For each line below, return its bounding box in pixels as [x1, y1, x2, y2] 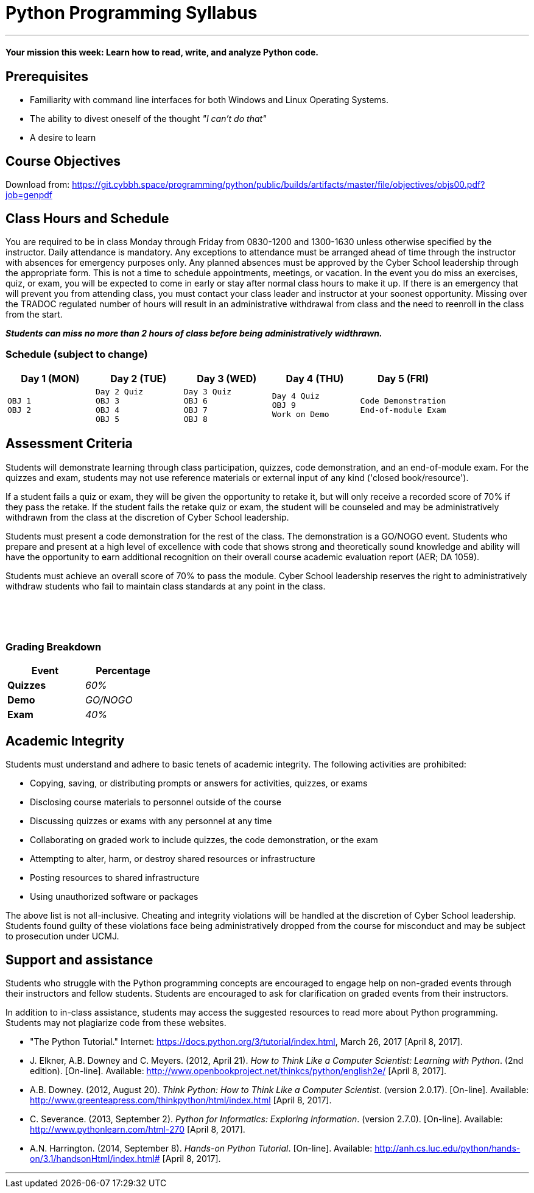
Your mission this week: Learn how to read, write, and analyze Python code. [5, 47, 318, 58]
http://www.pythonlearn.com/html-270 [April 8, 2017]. [30, 1124, 245, 1135]
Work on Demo [272, 410, 329, 419]
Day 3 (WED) [197, 372, 257, 385]
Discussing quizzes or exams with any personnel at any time [30, 816, 272, 827]
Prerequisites [5, 68, 88, 84]
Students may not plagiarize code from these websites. [5, 1017, 227, 1028]
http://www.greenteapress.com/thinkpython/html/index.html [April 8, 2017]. [30, 1095, 332, 1106]
